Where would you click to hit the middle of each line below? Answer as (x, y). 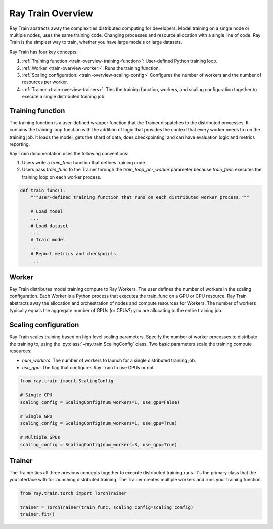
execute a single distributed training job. (64, 97)
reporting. (20, 144)
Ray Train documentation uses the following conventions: (69, 153)
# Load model (47, 211)
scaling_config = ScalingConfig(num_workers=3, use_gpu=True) (99, 445)
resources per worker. (45, 82)
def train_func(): (43, 190)
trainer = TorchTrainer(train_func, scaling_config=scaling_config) (107, 507)
